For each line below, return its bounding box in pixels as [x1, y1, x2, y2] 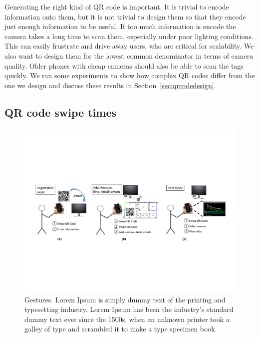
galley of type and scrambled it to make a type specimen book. [24, 323, 217, 334]
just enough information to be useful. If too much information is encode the [4, 21, 236, 32]
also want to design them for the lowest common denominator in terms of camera [4, 50, 254, 61]
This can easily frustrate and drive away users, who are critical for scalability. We [4, 41, 254, 51]
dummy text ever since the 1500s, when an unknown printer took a [24, 313, 230, 324]
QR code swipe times [4, 104, 117, 120]
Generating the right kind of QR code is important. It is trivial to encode [4, 2, 229, 12]
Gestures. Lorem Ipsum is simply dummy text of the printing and [24, 294, 226, 304]
